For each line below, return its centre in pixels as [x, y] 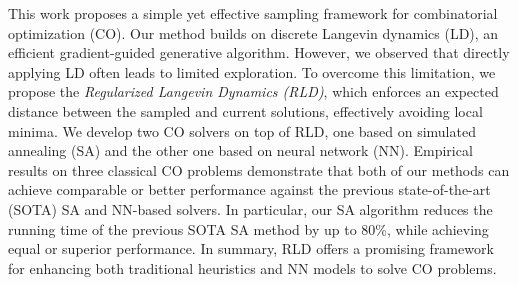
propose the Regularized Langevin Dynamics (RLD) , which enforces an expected [253, 91]
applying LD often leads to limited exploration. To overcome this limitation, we [252, 71]
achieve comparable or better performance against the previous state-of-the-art [249, 189]
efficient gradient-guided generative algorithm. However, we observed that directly [259, 52]
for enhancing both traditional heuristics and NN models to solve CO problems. [252, 267]
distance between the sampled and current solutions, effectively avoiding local [245, 110]
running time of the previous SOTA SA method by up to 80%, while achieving [248, 228]
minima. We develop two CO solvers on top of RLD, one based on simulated [242, 130]
